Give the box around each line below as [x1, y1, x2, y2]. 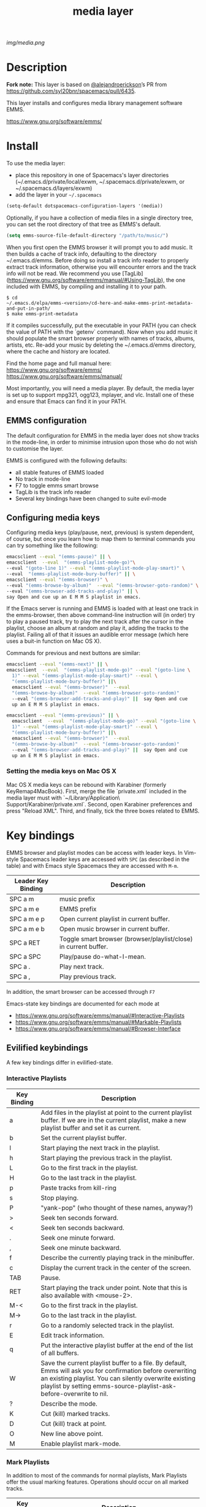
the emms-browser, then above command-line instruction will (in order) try [6, 612, 195, 619]
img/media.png [6, 39, 45, 47]
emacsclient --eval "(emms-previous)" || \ [6, 712, 120, 718]
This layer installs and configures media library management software [6, 100, 183, 107]
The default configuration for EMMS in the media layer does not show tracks [6, 431, 199, 439]
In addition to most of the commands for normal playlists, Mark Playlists [6, 1472, 187, 1479]
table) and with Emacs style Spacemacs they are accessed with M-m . [6, 862, 179, 869]
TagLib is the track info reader [15, 488, 92, 495]
